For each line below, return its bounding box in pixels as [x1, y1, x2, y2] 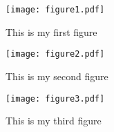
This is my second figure [6, 68, 108, 83]
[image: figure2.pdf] [6, 49, 105, 59]
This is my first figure [6, 24, 97, 39]
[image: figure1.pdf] [6, 5, 105, 15]
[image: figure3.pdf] [6, 93, 105, 104]
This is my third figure [6, 113, 102, 128]
